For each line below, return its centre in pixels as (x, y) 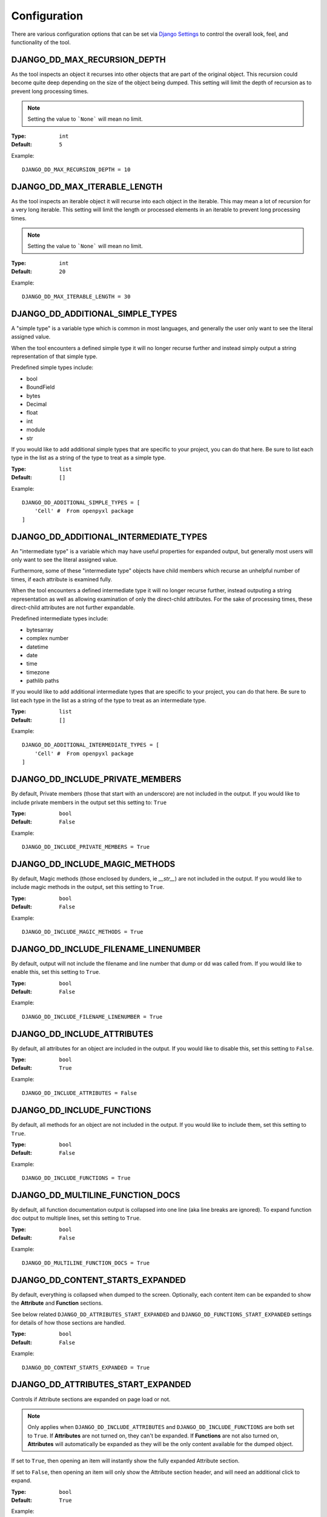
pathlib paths (43, 681)
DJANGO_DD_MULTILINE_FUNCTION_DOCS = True (86, 1263)
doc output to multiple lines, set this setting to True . (76, 1218)
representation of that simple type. (54, 356)
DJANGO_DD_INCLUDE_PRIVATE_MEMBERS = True (86, 847)
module (36, 430)
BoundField (41, 387)
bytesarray (40, 630)
